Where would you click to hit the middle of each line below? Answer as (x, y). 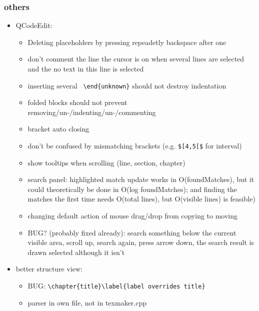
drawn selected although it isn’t (76, 252)
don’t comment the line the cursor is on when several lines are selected (136, 59)
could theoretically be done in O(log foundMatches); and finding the (132, 189)
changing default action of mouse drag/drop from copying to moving (133, 216)
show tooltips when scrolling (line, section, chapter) (106, 162)
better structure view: (49, 269)
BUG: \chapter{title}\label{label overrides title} (116, 286)
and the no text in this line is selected (86, 68)
